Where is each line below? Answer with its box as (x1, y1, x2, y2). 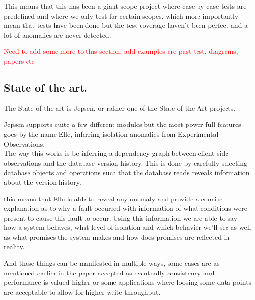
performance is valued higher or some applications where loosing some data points (4, 277, 252, 287)
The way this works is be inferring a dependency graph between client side (4, 148, 228, 158)
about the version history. (4, 176, 81, 187)
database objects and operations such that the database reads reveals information (4, 167, 250, 177)
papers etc (4, 55, 35, 66)
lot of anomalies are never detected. (4, 29, 111, 40)
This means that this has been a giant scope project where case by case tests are (4, 1, 247, 11)
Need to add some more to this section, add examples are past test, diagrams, (4, 46, 238, 56)
